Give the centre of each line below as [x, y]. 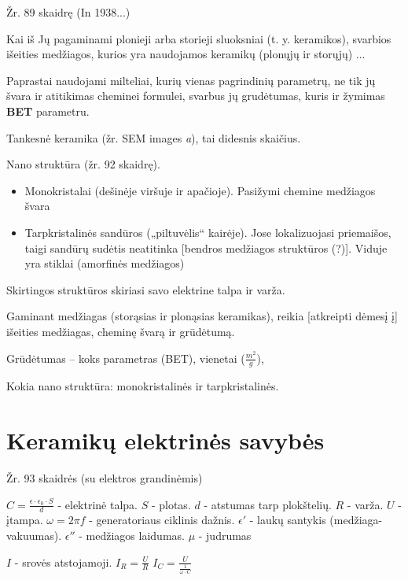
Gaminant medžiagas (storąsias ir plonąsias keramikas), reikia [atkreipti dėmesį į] [202, 316]
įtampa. [25, 520]
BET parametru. [48, 111]
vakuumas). [34, 536]
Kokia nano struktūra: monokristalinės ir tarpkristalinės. [143, 386]
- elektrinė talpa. [98, 504]
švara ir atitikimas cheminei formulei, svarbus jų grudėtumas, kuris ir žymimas [196, 96]
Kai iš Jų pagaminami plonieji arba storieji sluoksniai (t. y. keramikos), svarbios [199, 38]
